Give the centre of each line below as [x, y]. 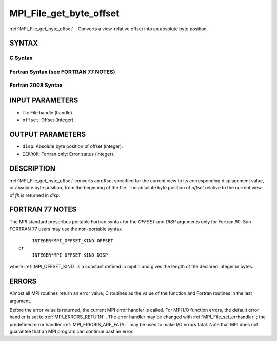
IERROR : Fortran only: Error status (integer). [68, 154]
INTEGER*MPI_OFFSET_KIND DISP [70, 255]
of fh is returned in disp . [35, 195]
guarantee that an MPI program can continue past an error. [72, 332]
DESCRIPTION [33, 168]
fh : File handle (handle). [48, 113]
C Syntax [21, 58]
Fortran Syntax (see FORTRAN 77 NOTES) [62, 72]
